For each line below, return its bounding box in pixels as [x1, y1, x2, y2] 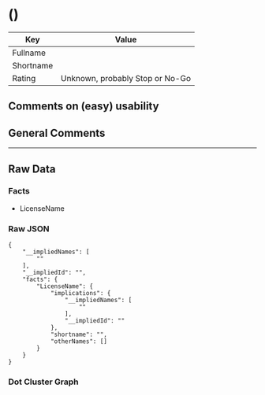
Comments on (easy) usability [8, 100, 159, 113]
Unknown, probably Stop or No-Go [60, 72, 192, 83]
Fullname [12, 47, 46, 58]
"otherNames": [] [50, 338, 108, 345]
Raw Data [8, 162, 57, 175]
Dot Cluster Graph [8, 376, 79, 387]
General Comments [8, 126, 106, 139]
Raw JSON [8, 223, 50, 234]
